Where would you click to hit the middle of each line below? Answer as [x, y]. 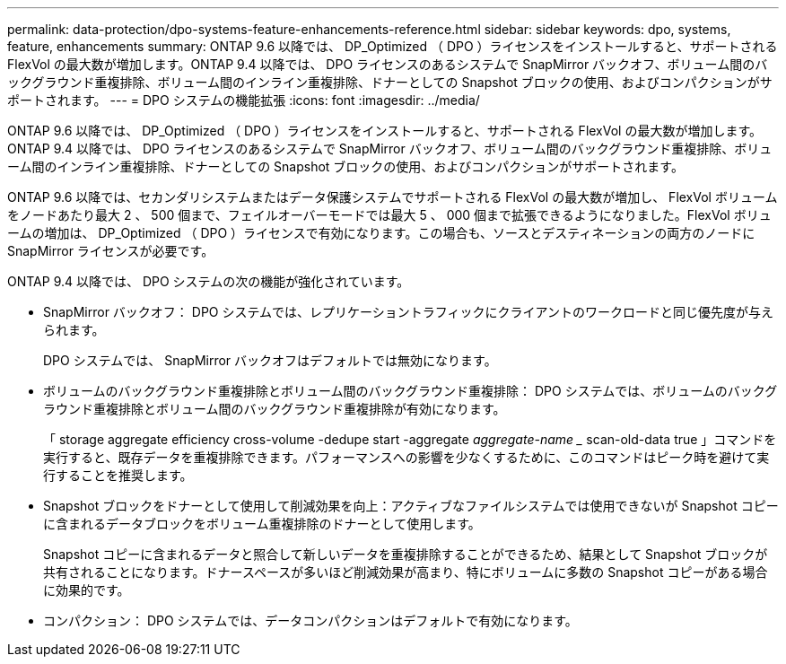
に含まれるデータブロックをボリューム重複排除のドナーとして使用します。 [262, 524]
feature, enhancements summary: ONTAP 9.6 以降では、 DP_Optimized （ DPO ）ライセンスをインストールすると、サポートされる [393, 46]
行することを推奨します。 [118, 475]
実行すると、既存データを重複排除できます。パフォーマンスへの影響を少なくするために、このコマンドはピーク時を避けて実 [406, 457]
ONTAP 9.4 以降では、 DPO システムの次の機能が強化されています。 [209, 281]
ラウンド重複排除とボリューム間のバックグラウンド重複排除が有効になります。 [275, 409]
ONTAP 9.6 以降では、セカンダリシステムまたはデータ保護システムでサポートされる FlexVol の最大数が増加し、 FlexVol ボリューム [393, 197]
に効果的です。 [87, 590]
